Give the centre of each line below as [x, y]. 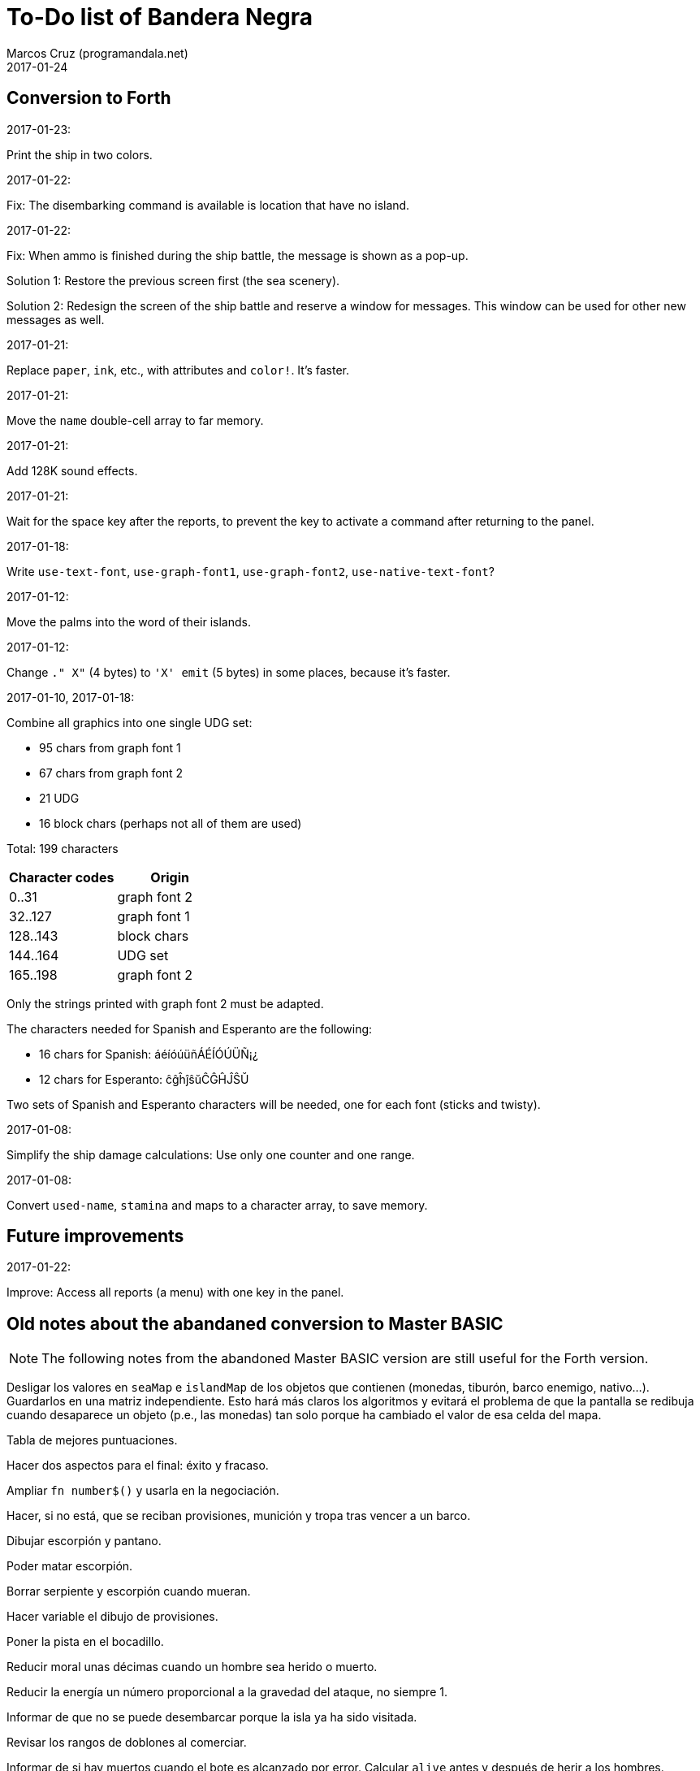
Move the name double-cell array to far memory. [135, 420]
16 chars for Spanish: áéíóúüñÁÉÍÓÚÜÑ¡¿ [149, 1054]
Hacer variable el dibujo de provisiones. [112, 1617]
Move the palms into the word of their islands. [129, 621]
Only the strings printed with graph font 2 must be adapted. [165, 1003]
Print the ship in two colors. [80, 154]
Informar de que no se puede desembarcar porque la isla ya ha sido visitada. [212, 1717]
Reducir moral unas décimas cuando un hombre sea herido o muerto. [192, 1667]
